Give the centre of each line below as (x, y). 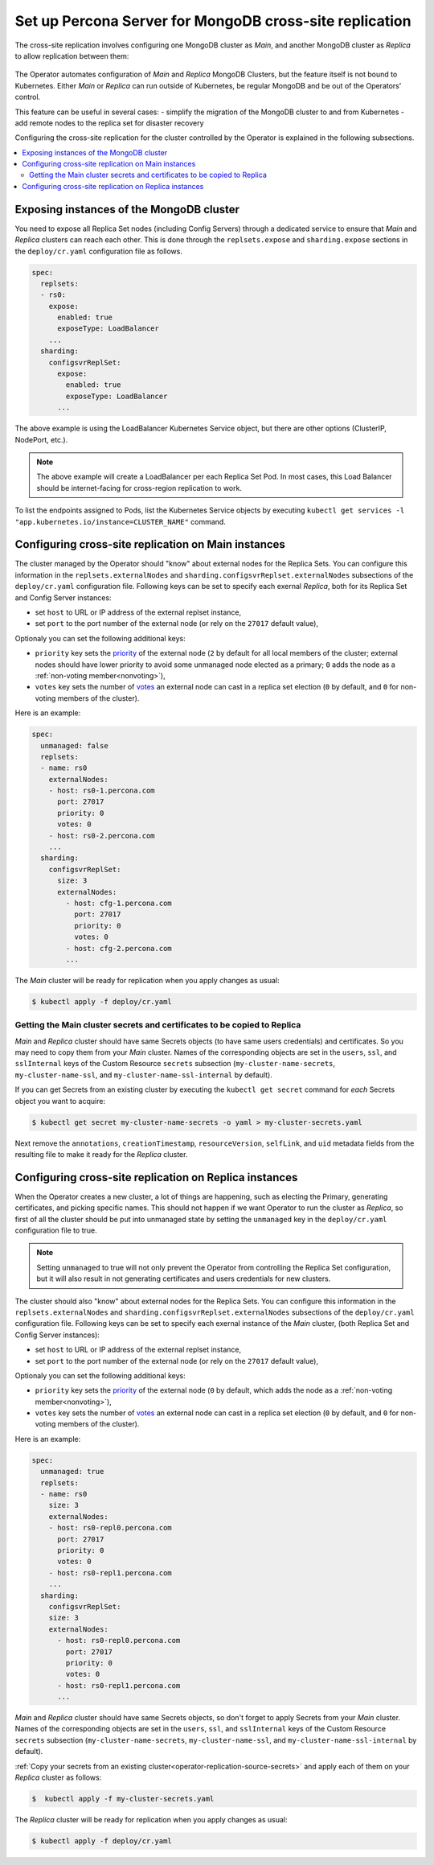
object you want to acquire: (60, 1101)
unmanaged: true (72, 1472)
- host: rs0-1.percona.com (102, 791)
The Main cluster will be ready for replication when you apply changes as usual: (147, 980)
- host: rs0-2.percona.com (102, 836)
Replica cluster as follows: (58, 1777)
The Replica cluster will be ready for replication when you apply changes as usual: (151, 1819)
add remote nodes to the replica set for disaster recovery (109, 123)
